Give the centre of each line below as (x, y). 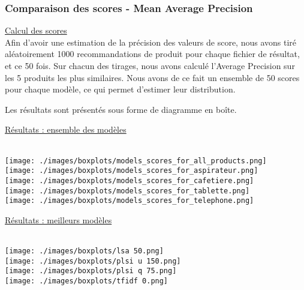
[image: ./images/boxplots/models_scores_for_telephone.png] (130, 201)
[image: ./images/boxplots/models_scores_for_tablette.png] (127, 191)
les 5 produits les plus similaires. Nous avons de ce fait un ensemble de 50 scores (152, 77)
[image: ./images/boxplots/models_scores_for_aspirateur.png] (132, 171)
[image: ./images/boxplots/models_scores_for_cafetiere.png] (130, 180)
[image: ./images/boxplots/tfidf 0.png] (87, 281)
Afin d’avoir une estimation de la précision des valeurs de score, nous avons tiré (151, 42)
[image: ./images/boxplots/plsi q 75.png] (91, 271)
